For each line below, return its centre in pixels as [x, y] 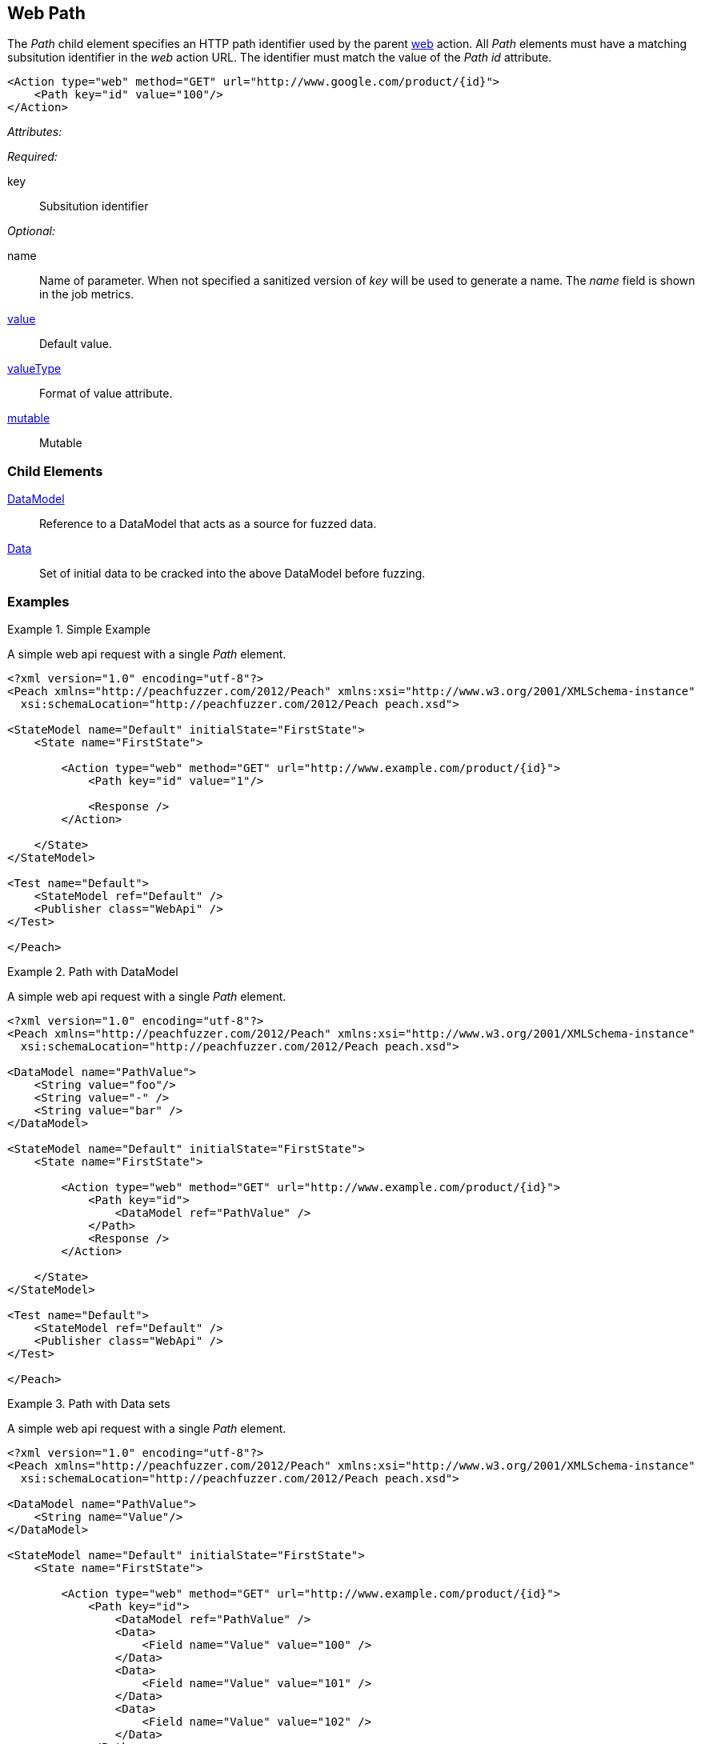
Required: [32, 157]
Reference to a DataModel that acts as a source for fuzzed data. [208, 524]
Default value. [76, 344]
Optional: [31, 231]
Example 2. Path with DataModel [93, 971]
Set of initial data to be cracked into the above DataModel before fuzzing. [232, 574]
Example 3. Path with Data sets [89, 1403]
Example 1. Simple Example [79, 629]
